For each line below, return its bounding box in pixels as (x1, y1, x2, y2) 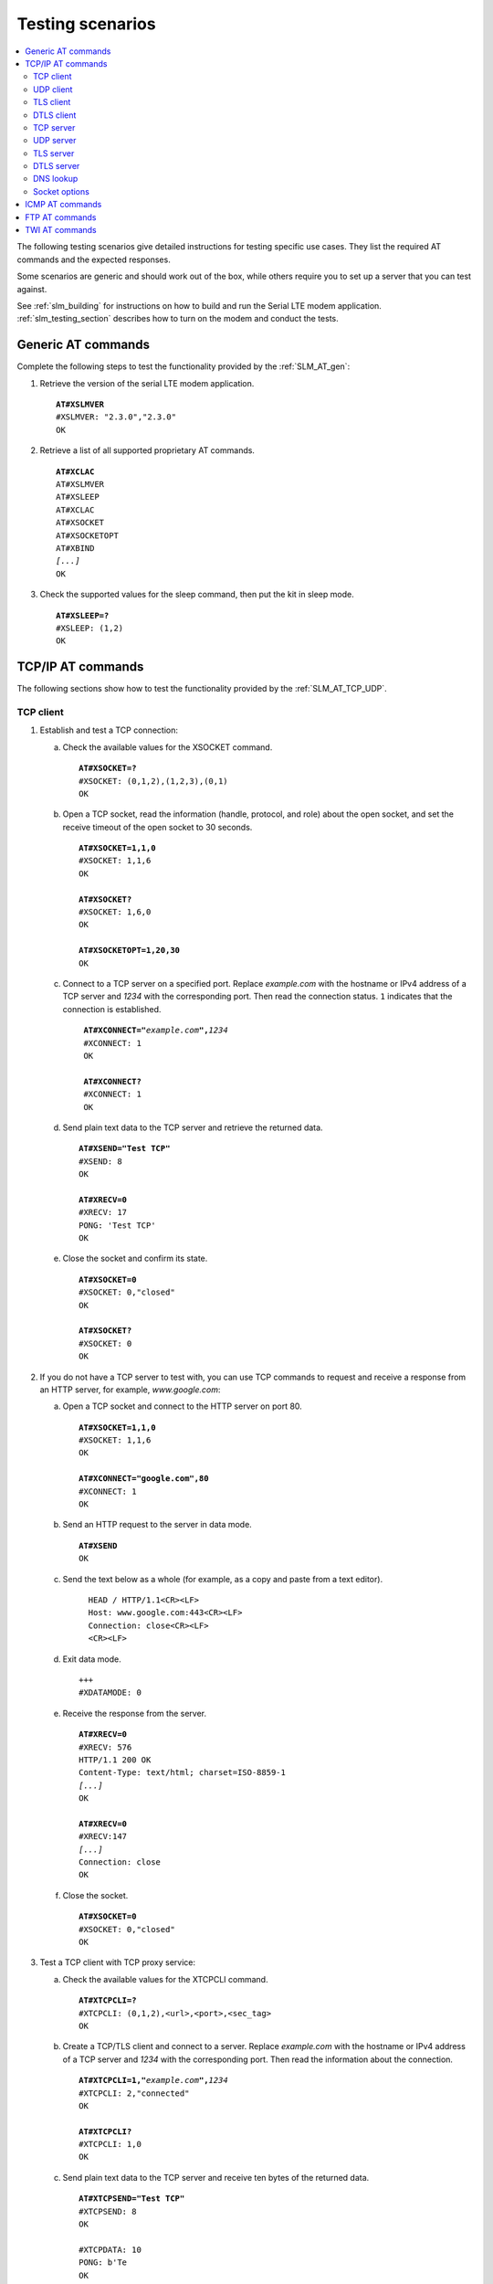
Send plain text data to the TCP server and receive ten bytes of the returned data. (62, 2172, 370, 2183)
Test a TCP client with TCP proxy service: (39, 1957, 196, 1968)
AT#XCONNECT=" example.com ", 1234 (83, 1025, 228, 1036)
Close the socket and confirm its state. (62, 1253, 208, 1264)
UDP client (33, 83, 73, 95)
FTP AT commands (25, 211, 97, 223)
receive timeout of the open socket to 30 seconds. (62, 821, 253, 832)
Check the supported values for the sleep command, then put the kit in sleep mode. (39, 589, 355, 600)
